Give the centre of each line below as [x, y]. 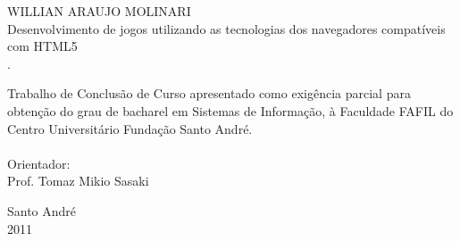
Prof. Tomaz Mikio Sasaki [78, 181]
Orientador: [39, 163]
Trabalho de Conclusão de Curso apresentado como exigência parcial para [209, 93]
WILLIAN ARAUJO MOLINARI [99, 11]
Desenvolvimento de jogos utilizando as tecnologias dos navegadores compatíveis [226, 28]
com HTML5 [42, 46]
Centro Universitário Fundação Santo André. [130, 128]
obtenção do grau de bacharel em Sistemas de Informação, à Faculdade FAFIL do [230, 110]
